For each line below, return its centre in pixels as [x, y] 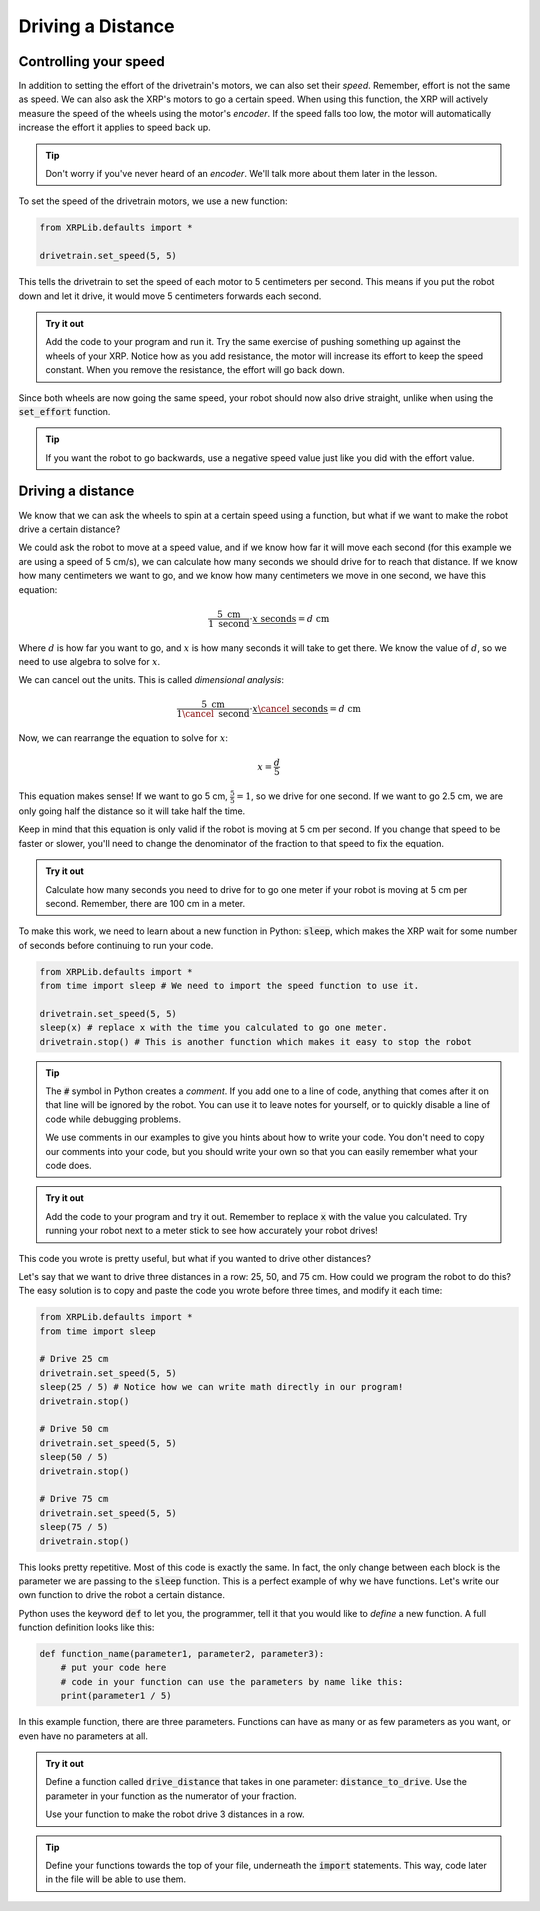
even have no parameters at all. [83, 1736]
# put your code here [113, 1668]
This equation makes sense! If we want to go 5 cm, [123, 796]
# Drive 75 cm [74, 1499]
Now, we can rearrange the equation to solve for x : [123, 738]
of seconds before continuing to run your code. [116, 945]
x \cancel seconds [290, 709]
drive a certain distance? [69, 529]
